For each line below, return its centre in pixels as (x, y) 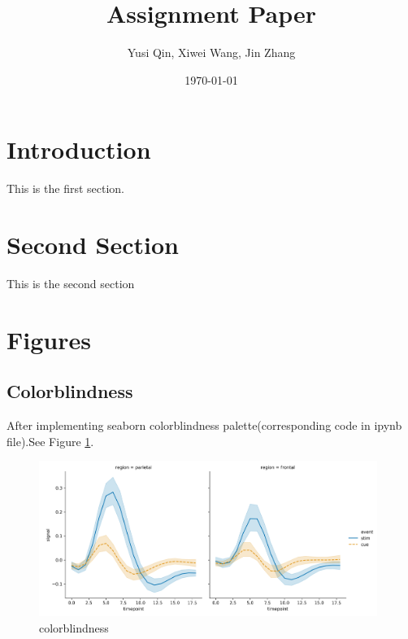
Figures (49, 339)
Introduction (79, 149)
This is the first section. (65, 188)
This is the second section (71, 283)
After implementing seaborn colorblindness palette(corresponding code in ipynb (204, 425)
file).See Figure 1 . (50, 441)
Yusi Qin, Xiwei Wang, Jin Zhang (211, 53)
